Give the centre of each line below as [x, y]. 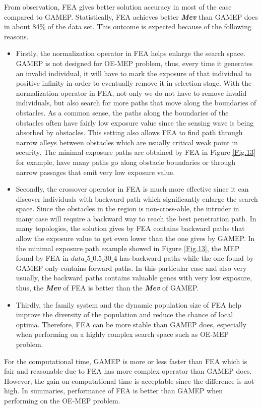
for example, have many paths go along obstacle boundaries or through [125, 162]
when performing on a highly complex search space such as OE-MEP [122, 334]
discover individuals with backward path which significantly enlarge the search [137, 198]
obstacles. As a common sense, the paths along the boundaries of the [122, 112]
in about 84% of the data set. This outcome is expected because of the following [128, 26]
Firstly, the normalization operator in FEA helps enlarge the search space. [130, 53]
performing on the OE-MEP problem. [62, 400]
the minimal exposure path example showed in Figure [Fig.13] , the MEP [128, 248]
